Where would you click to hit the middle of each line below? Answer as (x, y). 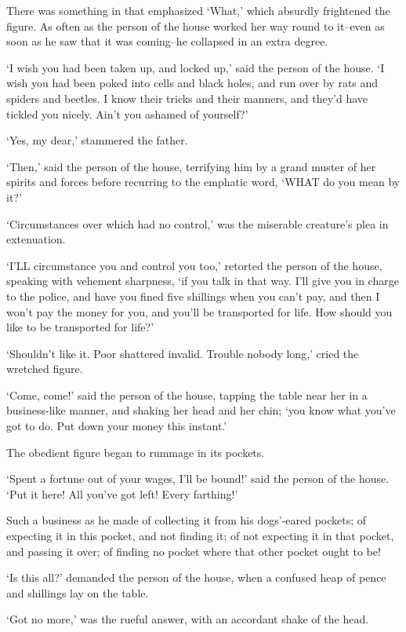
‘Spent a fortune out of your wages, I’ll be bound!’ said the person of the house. (198, 479)
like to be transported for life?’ (80, 327)
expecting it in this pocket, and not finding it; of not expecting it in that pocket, (200, 536)
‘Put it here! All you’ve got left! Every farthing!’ (122, 493)
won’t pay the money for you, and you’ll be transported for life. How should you (199, 311)
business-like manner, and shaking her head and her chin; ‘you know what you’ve (201, 410)
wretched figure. (45, 369)
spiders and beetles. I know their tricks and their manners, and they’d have (187, 98)
